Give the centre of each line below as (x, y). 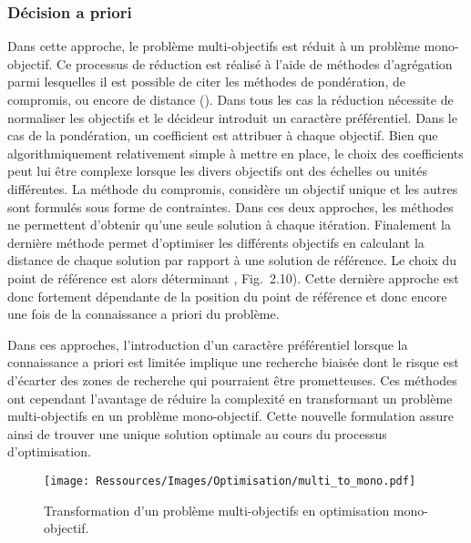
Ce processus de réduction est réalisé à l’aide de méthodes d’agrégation (255, 63)
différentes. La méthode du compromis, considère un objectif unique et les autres (233, 188)
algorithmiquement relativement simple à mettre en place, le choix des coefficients (235, 153)
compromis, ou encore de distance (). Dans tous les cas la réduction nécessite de (230, 99)
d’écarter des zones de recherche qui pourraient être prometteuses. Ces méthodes (232, 379)
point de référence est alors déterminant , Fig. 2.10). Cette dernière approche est (233, 277)
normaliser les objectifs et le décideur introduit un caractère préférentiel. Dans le (232, 117)
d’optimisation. (49, 451)
